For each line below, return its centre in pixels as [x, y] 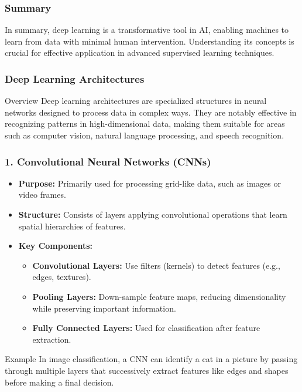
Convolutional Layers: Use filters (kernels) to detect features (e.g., [156, 265]
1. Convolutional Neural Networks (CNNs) [108, 161]
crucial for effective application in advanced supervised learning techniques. [140, 53]
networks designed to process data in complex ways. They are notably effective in [151, 112]
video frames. [42, 195]
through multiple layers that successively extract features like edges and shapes [147, 370]
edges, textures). [62, 277]
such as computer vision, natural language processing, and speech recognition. [145, 135]
